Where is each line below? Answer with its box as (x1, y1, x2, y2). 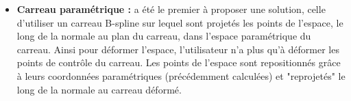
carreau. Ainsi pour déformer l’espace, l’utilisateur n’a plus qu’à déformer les (16, 42, 339, 56)
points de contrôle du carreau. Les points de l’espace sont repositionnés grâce (16, 55, 341, 70)
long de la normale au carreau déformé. (16, 82, 182, 96)
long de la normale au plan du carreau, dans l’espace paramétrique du (16, 29, 311, 43)
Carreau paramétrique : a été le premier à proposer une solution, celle (16, 2, 326, 16)
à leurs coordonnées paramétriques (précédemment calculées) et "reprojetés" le (16, 68, 346, 83)
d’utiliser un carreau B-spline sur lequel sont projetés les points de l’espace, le (16, 15, 343, 29)
